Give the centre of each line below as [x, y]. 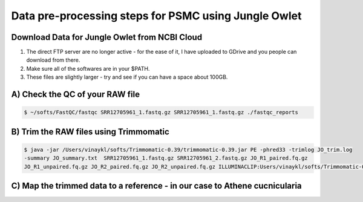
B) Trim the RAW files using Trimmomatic [90, 132]
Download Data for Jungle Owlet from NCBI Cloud [107, 37]
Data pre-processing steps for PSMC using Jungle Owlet [156, 16]
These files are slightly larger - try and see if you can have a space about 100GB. [127, 77]
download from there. [53, 60]
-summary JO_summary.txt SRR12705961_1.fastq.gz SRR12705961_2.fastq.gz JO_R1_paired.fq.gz [166, 158]
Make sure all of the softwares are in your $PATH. [88, 68]
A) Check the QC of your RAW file [76, 95]
